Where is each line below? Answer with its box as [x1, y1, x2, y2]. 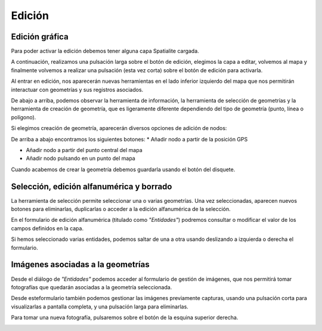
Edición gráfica [11, 32, 69, 42]
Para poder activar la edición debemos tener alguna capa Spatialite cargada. [11, 48, 199, 55]
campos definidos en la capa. [11, 224, 83, 232]
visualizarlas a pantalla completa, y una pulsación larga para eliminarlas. [11, 303, 189, 310]
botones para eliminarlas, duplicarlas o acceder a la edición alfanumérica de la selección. [11, 206, 231, 213]
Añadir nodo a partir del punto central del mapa [26, 146, 143, 153]
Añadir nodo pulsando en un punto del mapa [26, 155, 135, 162]
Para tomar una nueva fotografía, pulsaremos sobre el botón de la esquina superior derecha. [11, 314, 239, 321]
